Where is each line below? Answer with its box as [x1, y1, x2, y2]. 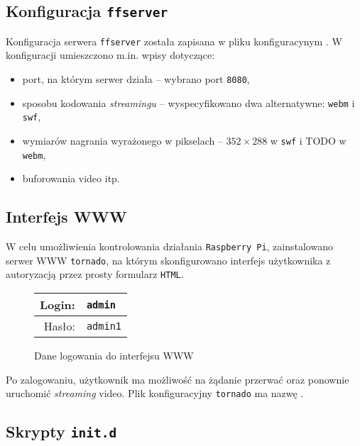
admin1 [86, 320, 122, 332]
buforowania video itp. [22, 171, 120, 186]
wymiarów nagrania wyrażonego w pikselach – [22, 133, 223, 147]
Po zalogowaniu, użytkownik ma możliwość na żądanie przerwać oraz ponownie [6, 372, 349, 386]
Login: [40, 296, 75, 313]
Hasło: [43, 318, 75, 335]
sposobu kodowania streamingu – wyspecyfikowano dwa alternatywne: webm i [22, 95, 355, 110]
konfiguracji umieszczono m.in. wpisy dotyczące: [6, 48, 215, 62]
